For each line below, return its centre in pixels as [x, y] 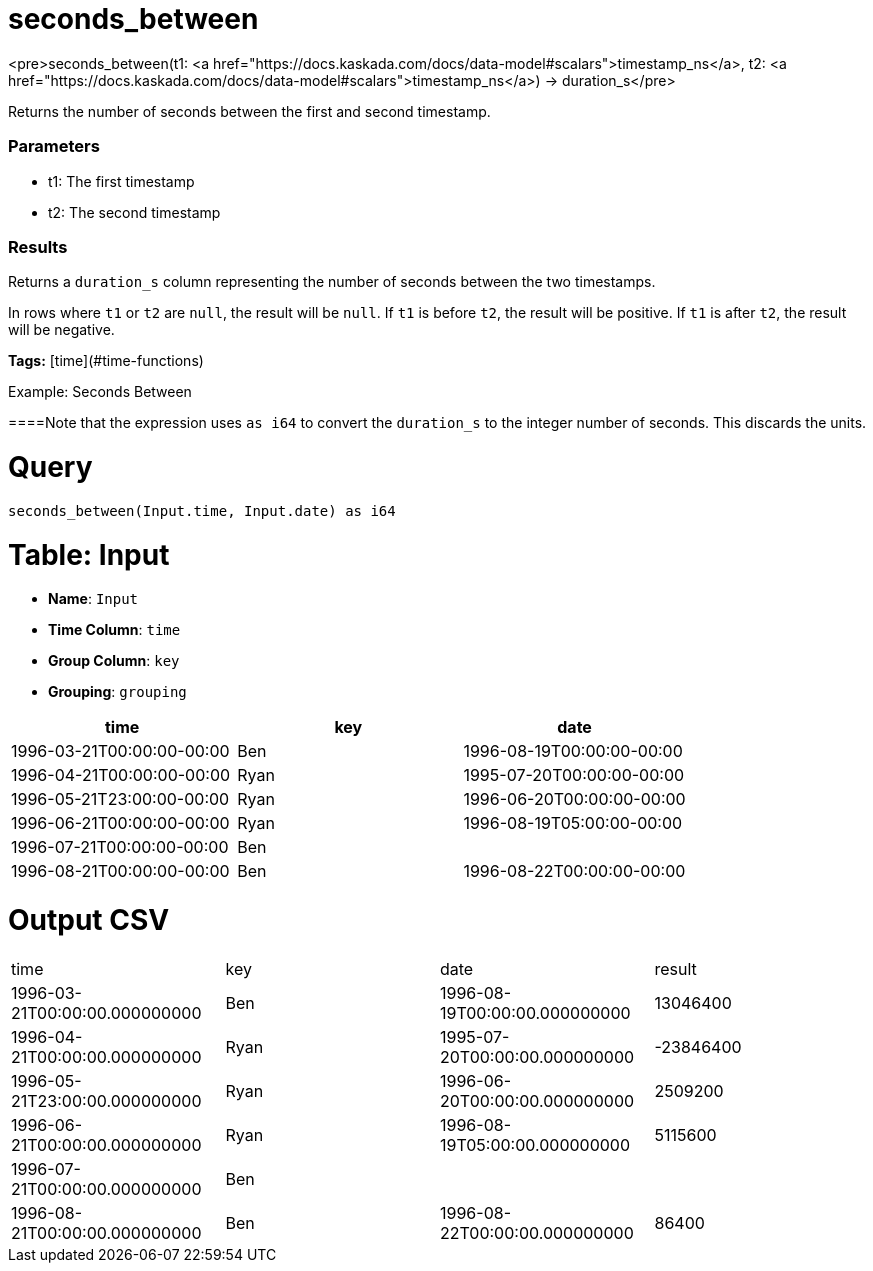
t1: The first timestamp [121, 181]
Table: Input [89, 554]
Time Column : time [114, 630]
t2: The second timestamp [134, 212]
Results [38, 246]
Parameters [54, 146]
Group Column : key [114, 661]
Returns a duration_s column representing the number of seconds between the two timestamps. [332, 282]
